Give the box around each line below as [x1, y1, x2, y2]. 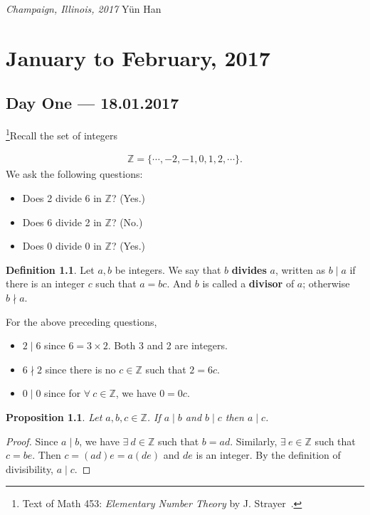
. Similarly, [230, 433, 277, 448]
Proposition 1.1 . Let [6, 409, 102, 424]
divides [231, 262, 267, 277]
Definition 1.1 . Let [6, 262, 95, 277]
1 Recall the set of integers [6, 126, 118, 142]
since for [44, 386, 81, 400]
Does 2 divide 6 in [22, 191, 102, 206]
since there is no [45, 361, 116, 376]
